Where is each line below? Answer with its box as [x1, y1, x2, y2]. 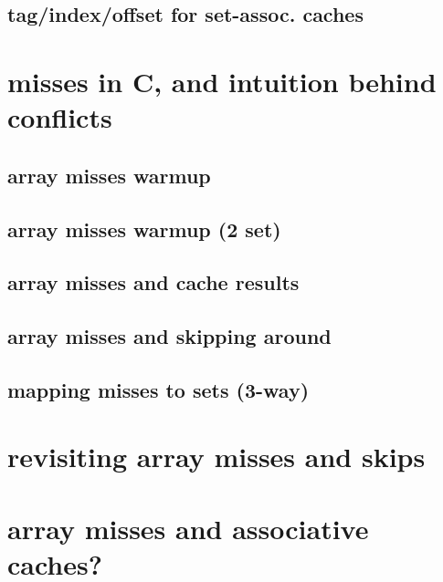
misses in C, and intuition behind [7, 62, 437, 99]
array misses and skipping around [7, 322, 332, 350]
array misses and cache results [7, 268, 300, 296]
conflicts [7, 99, 112, 136]
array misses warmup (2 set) [7, 214, 281, 243]
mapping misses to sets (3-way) [7, 375, 310, 403]
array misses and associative [7, 509, 369, 546]
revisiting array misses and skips [7, 438, 426, 475]
